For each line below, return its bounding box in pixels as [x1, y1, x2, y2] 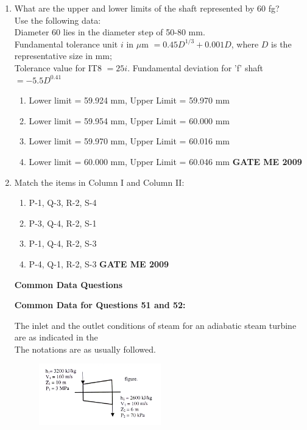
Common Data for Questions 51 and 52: [14, 298, 186, 311]
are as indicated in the [14, 331, 98, 344]
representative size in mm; [14, 49, 112, 62]
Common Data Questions [14, 278, 123, 291]
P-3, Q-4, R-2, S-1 [29, 216, 97, 229]
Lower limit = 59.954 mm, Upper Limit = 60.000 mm [29, 114, 230, 127]
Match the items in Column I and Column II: [14, 175, 185, 188]
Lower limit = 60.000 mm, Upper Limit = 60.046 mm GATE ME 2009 [29, 155, 302, 167]
